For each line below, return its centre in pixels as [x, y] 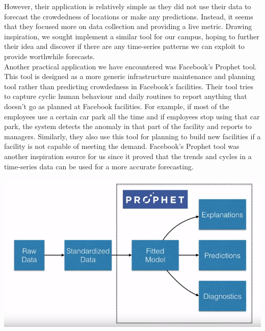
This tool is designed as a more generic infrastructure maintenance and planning [130, 76]
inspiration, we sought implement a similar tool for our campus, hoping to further [132, 36]
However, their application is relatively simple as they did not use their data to [128, 6]
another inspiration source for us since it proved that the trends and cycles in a [128, 156]
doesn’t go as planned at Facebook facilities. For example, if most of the [117, 106]
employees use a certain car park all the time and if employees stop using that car [132, 116]
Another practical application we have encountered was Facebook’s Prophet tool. [130, 66]
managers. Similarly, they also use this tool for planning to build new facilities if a [132, 136]
